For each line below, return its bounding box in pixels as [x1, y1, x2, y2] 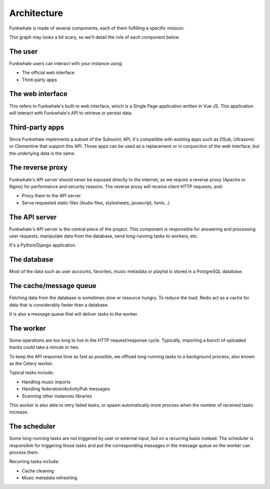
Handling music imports [21, 379, 71, 385]
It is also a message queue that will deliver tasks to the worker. [9, 311, 138, 317]
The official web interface [21, 70, 75, 76]
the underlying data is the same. [9, 150, 76, 156]
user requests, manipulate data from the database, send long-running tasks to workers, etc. [9, 233, 198, 239]
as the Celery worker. [9, 361, 53, 367]
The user [9, 47, 38, 56]
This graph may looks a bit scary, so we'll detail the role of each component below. [9, 34, 180, 40]
